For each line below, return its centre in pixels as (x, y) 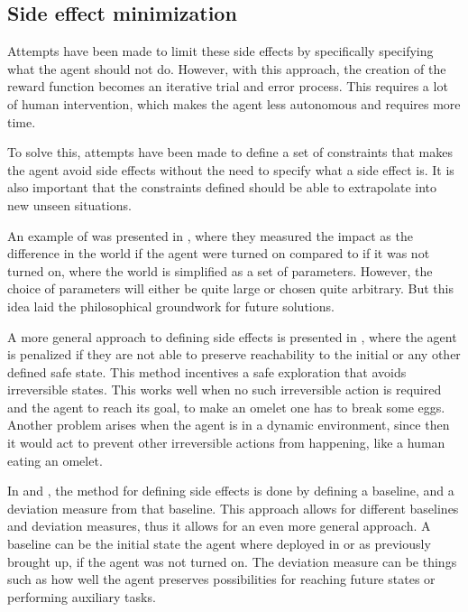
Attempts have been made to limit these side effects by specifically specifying (220, 51)
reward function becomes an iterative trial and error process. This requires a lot (228, 86)
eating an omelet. (55, 460)
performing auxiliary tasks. (82, 596)
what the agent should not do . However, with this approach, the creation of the (227, 68)
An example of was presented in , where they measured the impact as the (210, 235)
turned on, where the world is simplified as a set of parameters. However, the (220, 270)
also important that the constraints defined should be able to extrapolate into (222, 187)
